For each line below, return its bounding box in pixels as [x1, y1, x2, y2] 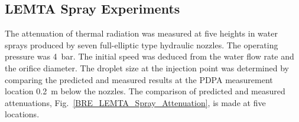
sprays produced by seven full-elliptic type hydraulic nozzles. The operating [5, 38, 278, 51]
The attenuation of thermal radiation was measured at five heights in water [5, 27, 278, 39]
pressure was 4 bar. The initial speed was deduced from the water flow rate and [5, 50, 294, 62]
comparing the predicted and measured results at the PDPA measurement [5, 73, 273, 85]
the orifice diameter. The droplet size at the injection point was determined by [5, 61, 289, 74]
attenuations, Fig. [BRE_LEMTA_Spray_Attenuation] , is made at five [5, 96, 266, 108]
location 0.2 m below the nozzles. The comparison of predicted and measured [5, 85, 285, 97]
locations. [5, 108, 40, 120]
